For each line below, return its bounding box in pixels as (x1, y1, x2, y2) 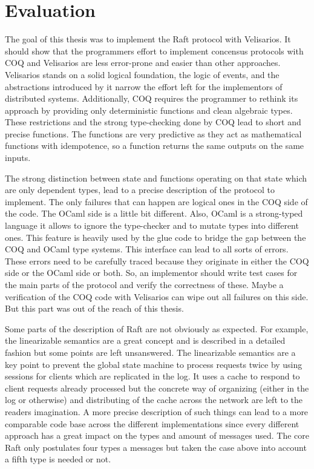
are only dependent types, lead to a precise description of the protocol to (5, 183, 275, 196)
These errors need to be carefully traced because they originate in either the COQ (5, 254, 309, 267)
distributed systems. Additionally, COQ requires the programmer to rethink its (5, 92, 298, 105)
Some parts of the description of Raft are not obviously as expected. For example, (5, 322, 309, 335)
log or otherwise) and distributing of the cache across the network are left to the (5, 393, 303, 406)
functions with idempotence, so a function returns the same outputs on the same (5, 139, 304, 152)
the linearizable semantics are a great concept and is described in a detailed (5, 334, 286, 347)
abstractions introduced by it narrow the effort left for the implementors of (5, 80, 283, 93)
